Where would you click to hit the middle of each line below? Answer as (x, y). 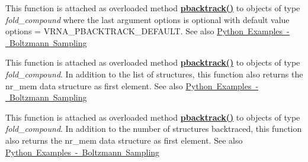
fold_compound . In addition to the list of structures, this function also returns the (154, 74)
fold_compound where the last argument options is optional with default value (147, 19)
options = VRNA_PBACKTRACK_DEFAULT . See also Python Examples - (147, 31)
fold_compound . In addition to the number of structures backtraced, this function (154, 129)
